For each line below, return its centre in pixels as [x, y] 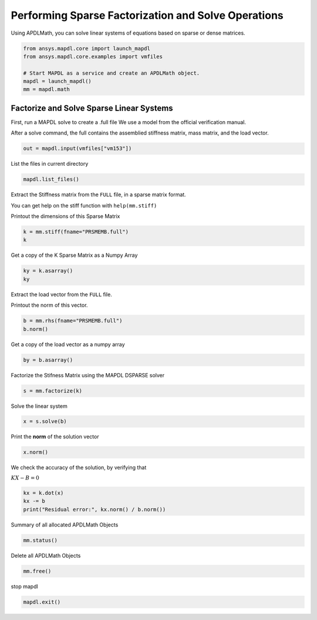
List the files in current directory [50, 164]
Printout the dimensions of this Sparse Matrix [65, 216]
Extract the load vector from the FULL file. [62, 294]
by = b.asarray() [48, 360]
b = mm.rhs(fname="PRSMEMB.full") [73, 321]
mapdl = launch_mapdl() [58, 81]
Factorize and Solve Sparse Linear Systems [92, 108]
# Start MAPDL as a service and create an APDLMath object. [112, 73]
